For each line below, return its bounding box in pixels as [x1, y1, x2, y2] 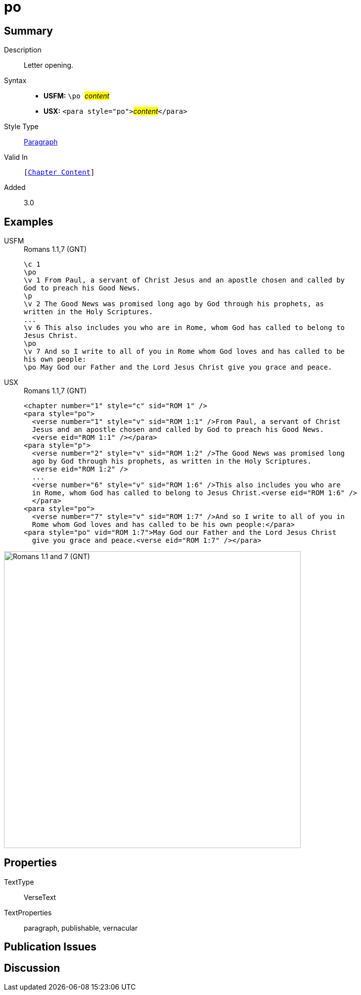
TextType [4, 877, 34, 886]
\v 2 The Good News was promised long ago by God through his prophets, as [24, 300, 324, 308]
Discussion [4, 961, 60, 974]
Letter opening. [24, 61, 74, 70]
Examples [4, 215, 53, 228]
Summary [4, 24, 53, 37]
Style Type [4, 122, 39, 131]
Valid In [4, 153, 28, 162]
